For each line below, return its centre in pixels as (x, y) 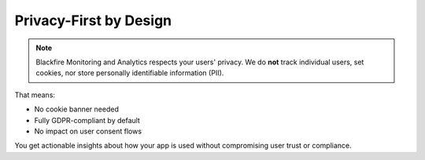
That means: (35, 95)
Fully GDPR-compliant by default (87, 120)
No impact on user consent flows (88, 131)
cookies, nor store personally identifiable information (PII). (130, 73)
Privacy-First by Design (93, 20)
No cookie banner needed (77, 109)
